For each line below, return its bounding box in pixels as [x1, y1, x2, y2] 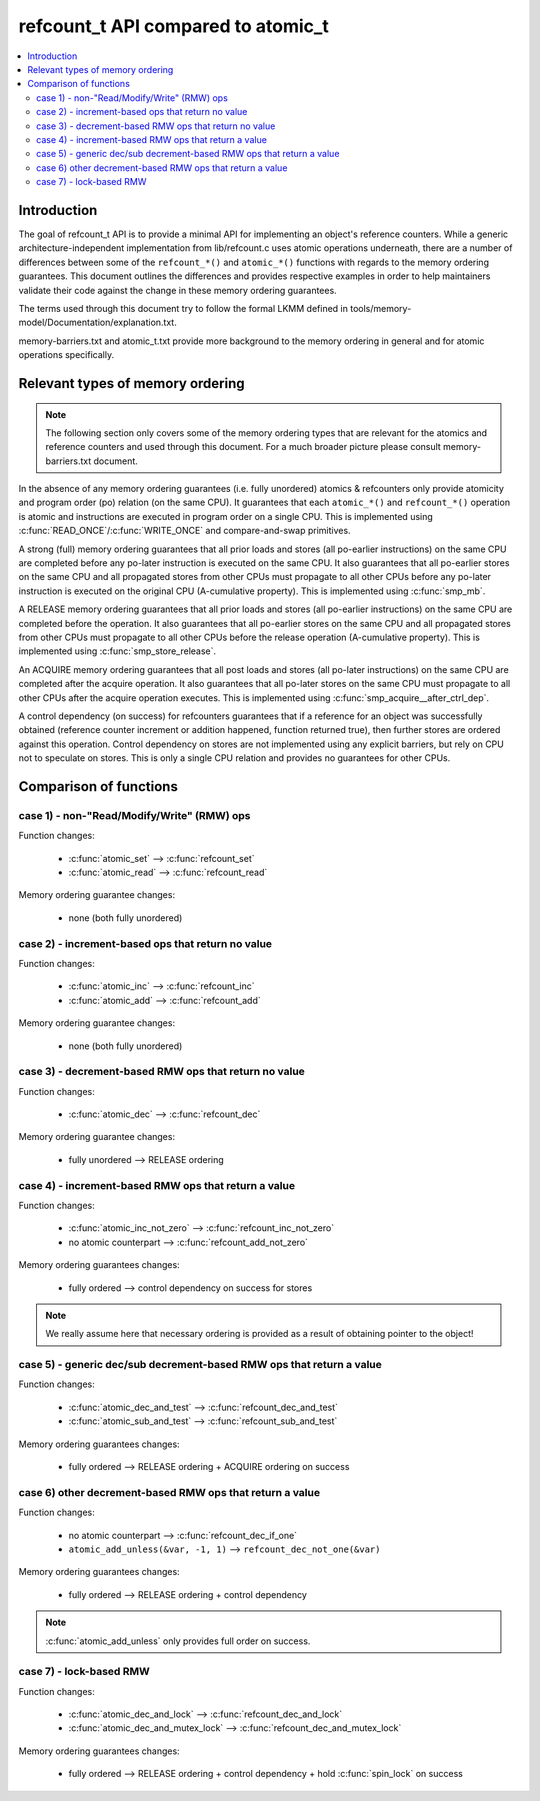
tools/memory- [350, 302, 412, 314]
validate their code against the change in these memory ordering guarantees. [18, 284, 337, 296]
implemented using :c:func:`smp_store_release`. [18, 645, 217, 657]
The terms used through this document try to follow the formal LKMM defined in [18, 302, 349, 314]
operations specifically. [18, 349, 115, 361]
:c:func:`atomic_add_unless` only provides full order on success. [45, 1635, 311, 1647]
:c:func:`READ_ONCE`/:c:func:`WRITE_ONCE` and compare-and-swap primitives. [18, 525, 351, 537]
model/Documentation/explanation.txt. [18, 316, 177, 329]
